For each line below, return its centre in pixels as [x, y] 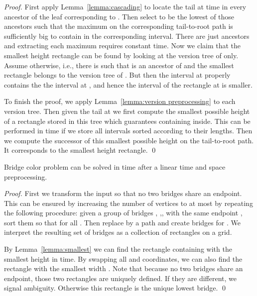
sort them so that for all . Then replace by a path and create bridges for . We [122, 222]
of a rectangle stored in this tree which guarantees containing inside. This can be [127, 121]
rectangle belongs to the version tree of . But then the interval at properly [117, 75]
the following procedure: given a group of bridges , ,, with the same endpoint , [123, 213]
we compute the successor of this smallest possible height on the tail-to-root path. [129, 140]
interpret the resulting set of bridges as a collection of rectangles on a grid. [118, 232]
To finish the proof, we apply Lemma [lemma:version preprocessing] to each [120, 101]
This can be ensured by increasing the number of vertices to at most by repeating [128, 203]
